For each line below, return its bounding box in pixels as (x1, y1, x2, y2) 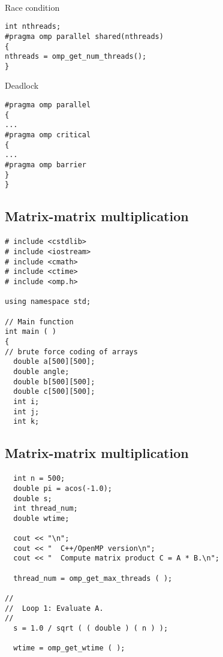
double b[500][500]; (13, 377, 95, 386)
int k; (13, 417, 40, 426)
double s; (13, 494, 52, 503)
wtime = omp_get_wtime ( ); (13, 644, 125, 653)
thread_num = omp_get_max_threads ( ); (13, 574, 173, 583)
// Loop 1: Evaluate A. (5, 604, 104, 613)
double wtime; (13, 514, 70, 523)
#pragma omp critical (5, 131, 91, 140)
